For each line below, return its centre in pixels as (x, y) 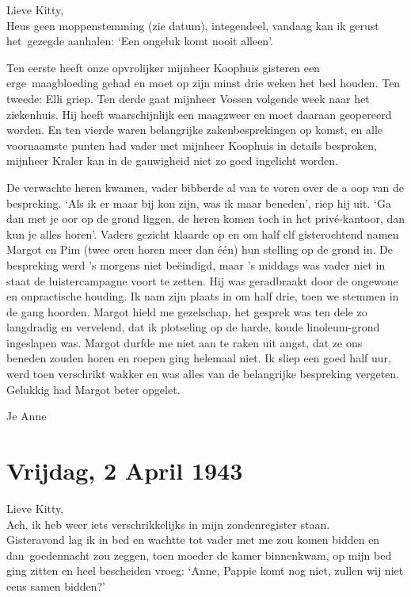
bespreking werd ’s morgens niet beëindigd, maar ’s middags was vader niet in (196, 264)
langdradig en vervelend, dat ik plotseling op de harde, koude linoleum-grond (193, 327)
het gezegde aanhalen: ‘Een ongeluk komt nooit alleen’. (140, 41)
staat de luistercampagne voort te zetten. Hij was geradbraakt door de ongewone (202, 280)
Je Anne (27, 416)
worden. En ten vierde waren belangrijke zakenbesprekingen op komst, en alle (194, 130)
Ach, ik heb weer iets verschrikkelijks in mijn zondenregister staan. (168, 524)
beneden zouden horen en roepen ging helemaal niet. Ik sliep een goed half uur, (199, 358)
